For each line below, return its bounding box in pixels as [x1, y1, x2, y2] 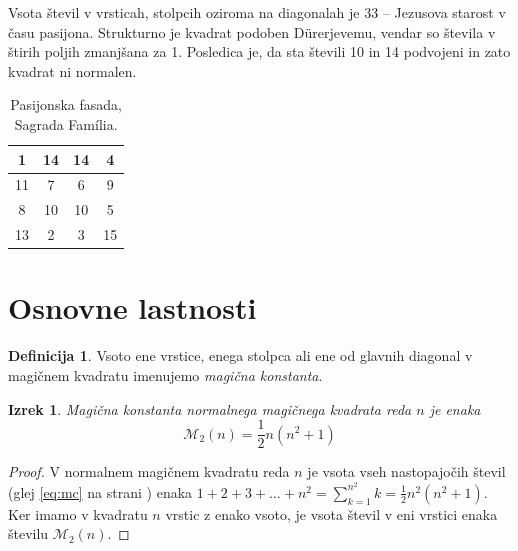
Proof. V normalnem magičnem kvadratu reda [8, 461, 290, 482]
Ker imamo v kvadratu [8, 503, 148, 524]
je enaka [429, 398, 481, 419]
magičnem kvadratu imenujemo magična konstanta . [8, 364, 323, 385]
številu [8, 523, 49, 544]
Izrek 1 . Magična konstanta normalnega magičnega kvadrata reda [8, 398, 412, 419]
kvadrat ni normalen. [8, 60, 137, 81]
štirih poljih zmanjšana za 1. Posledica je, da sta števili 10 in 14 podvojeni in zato [8, 41, 511, 62]
